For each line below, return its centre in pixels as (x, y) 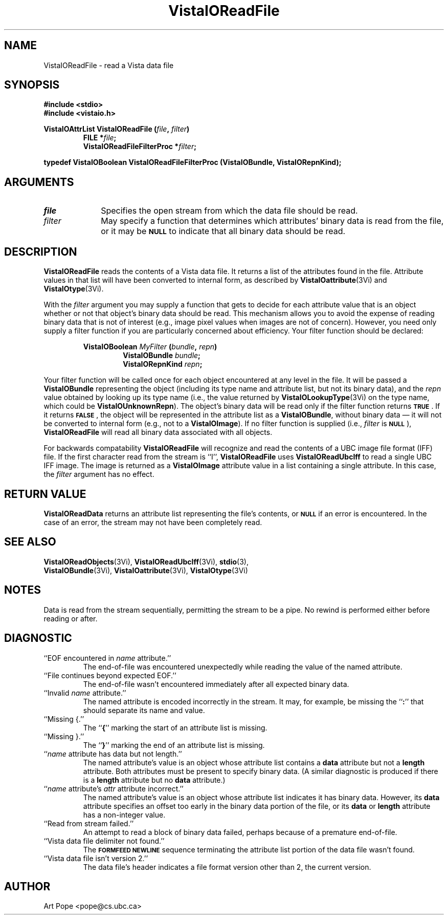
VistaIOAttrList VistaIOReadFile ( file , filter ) (117, 129)
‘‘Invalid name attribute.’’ (85, 693)
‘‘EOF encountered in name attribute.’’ (107, 658)
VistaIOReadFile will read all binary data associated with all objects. (158, 432)
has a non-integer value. (124, 814)
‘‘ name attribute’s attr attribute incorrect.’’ (114, 788)
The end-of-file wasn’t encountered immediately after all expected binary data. (216, 684)
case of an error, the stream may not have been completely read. (153, 522)
